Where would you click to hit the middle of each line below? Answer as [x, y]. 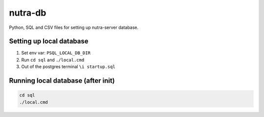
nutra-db [28, 13]
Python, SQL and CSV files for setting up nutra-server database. [74, 27]
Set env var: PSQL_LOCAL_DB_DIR [56, 53]
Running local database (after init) [62, 81]
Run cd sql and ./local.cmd [53, 60]
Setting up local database [49, 41]
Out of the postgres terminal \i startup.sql [68, 67]
